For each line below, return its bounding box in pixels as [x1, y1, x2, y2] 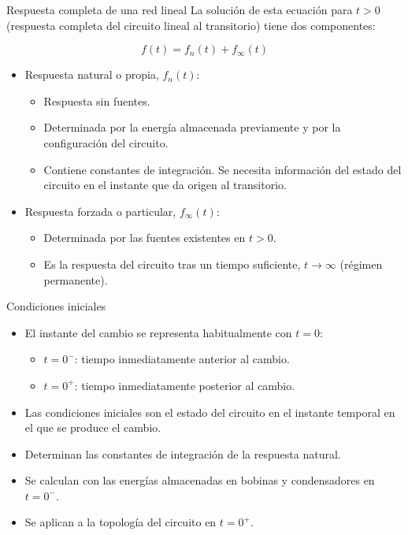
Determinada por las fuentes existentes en [43, 229, 246, 246]
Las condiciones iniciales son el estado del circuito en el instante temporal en [24, 403, 395, 420]
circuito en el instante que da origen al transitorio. [43, 176, 287, 193]
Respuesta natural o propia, [24, 66, 159, 83]
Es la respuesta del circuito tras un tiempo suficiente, [43, 255, 301, 272]
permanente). [43, 271, 108, 288]
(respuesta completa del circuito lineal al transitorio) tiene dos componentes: [6, 17, 376, 33]
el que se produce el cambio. [24, 419, 161, 436]
